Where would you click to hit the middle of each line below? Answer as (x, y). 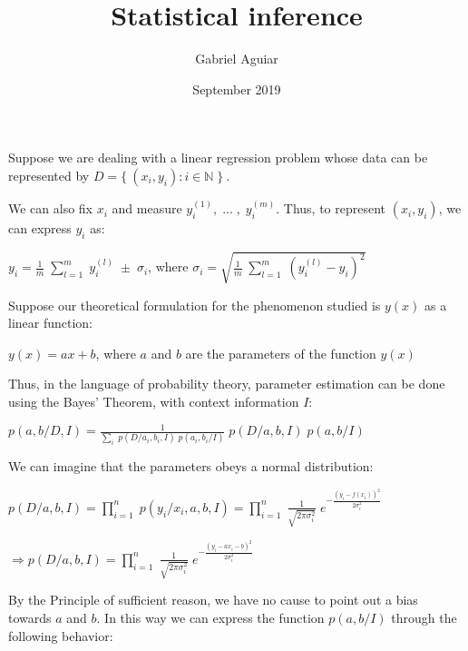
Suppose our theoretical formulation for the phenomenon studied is (195, 305)
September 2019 (237, 89)
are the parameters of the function (281, 353)
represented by (49, 175)
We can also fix (51, 208)
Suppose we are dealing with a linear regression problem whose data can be (218, 158)
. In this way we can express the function (210, 617)
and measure (147, 208)
